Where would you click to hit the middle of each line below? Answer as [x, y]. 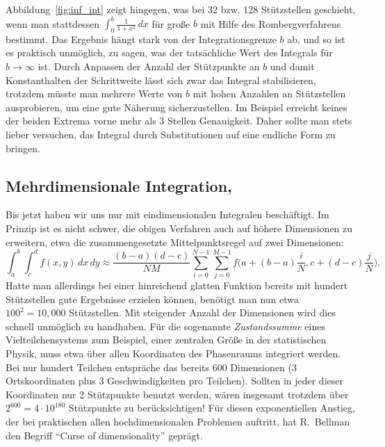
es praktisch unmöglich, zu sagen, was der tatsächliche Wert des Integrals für [169, 52]
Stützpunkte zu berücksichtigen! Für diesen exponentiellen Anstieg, [212, 408]
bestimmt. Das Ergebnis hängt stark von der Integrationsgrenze [141, 39]
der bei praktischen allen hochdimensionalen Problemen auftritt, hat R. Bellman [178, 421]
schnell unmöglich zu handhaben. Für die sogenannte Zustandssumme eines [165, 326]
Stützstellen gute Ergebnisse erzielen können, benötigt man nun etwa [153, 299]
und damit [292, 66]
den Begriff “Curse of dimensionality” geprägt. [104, 435]
